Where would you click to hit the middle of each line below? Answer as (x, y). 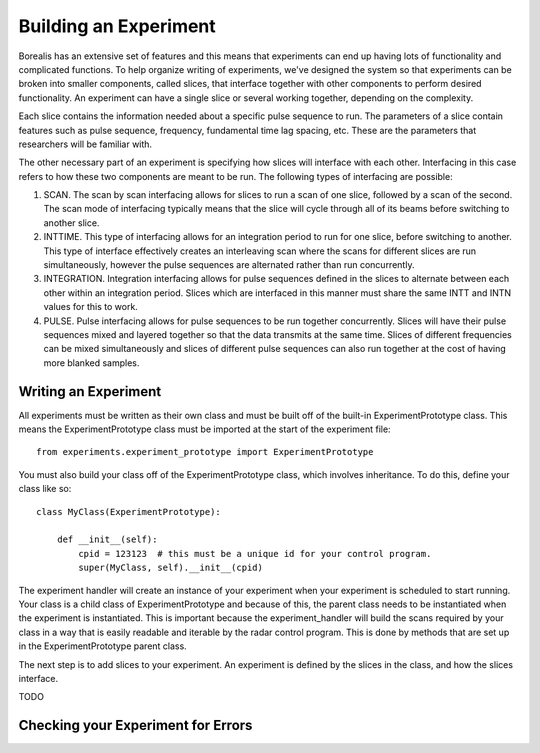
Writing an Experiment (90, 391)
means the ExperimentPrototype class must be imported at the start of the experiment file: (204, 429)
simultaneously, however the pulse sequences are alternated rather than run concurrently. (229, 265)
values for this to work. (91, 307)
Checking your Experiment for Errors (135, 725)
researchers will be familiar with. (85, 144)
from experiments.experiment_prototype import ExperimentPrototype (205, 452)
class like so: (45, 489)
